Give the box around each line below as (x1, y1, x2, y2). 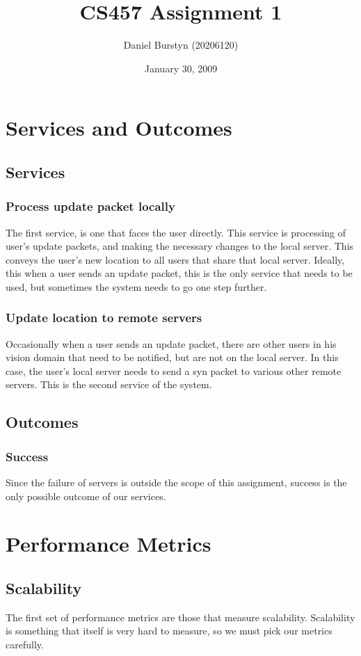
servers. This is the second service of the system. (6, 377, 212, 392)
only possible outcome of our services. (6, 488, 166, 503)
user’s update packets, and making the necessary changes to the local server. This (6, 239, 354, 253)
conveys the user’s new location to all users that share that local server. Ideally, (6, 252, 345, 266)
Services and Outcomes (6, 113, 232, 142)
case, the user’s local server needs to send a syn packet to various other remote (6, 363, 342, 378)
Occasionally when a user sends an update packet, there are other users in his (6, 336, 337, 351)
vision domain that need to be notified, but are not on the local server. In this (6, 350, 339, 365)
